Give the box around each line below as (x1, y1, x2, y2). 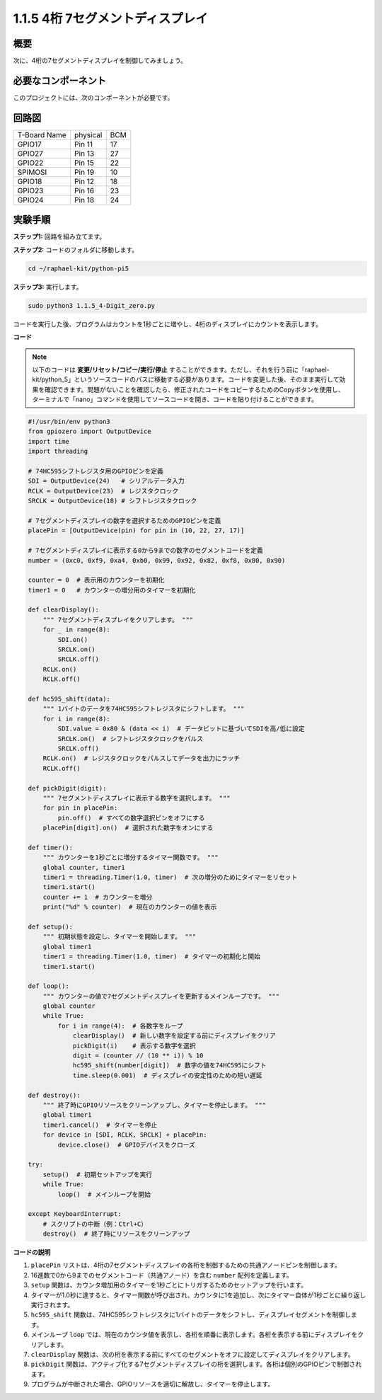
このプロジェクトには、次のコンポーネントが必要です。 (13, 93, 174, 102)
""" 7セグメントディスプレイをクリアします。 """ (42, 616, 194, 624)
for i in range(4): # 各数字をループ (57, 1021, 183, 1030)
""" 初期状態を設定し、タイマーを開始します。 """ (42, 933, 197, 941)
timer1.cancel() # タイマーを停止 (42, 1120, 158, 1129)
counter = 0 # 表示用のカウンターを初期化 (28, 576, 166, 584)
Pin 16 (74, 185, 95, 195)
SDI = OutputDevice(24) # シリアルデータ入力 (28, 477, 185, 485)
